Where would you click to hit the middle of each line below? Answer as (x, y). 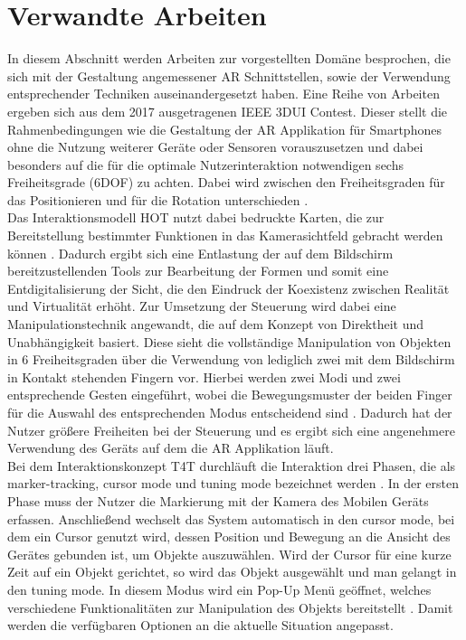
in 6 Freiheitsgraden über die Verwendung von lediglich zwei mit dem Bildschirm (231, 359)
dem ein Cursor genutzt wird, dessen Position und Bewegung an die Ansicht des (229, 536)
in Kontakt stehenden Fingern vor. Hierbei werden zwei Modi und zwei (204, 376)
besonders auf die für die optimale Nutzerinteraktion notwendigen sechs (205, 164)
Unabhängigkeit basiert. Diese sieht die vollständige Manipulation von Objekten (229, 341)
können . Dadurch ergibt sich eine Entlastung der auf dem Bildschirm (200, 253)
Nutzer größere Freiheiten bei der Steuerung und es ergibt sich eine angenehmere (231, 430)
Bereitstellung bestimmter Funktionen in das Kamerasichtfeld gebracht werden (225, 235)
